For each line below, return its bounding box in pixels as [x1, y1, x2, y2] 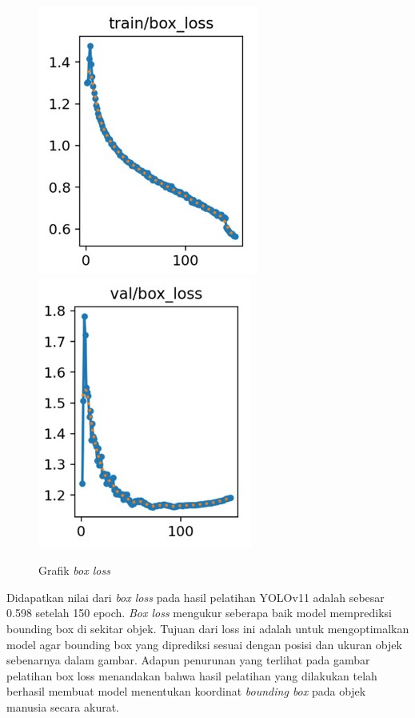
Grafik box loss [38, 562, 110, 579]
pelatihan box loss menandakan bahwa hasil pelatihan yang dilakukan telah [6, 667, 377, 684]
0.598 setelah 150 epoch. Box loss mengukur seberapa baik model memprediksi [6, 604, 392, 621]
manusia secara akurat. [6, 698, 120, 715]
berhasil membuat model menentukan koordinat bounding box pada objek [6, 683, 366, 700]
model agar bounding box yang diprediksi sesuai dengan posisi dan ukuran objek [6, 636, 402, 652]
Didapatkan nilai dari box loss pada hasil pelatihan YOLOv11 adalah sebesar [6, 588, 385, 605]
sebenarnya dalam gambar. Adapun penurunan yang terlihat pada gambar [6, 652, 370, 668]
